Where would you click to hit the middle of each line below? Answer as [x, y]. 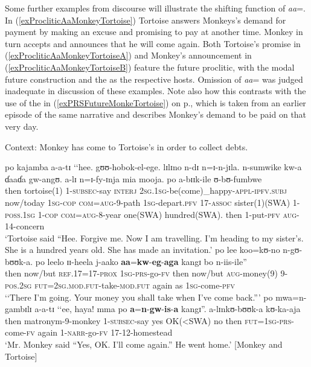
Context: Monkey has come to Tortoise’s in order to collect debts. [127, 146]
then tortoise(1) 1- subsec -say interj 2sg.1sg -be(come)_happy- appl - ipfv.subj [146, 190]
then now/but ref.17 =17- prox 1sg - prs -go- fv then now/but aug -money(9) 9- [146, 273]
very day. [22, 126]
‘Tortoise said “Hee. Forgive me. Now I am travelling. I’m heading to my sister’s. [154, 238]
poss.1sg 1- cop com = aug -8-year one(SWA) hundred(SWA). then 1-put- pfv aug [151, 214]
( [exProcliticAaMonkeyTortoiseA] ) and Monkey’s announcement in [128, 55]
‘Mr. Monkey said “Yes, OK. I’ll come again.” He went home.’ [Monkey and [144, 344]
